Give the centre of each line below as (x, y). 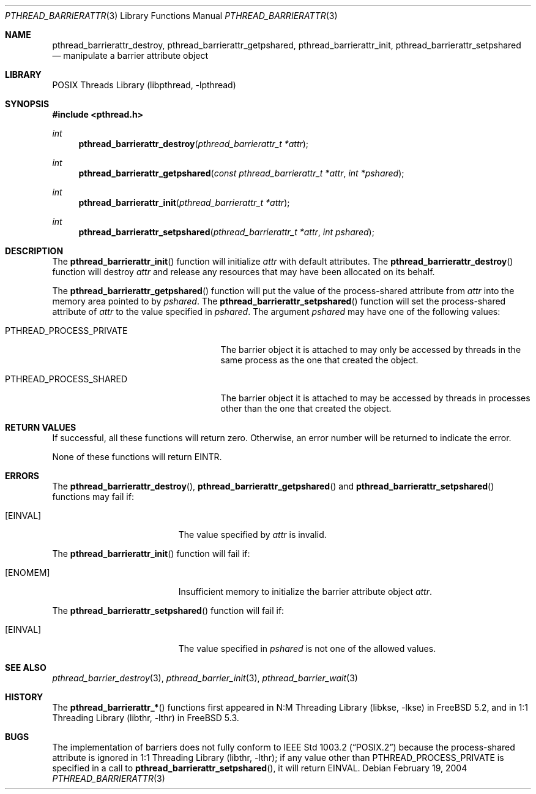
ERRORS (22, 476)
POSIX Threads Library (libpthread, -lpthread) (144, 85)
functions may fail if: (93, 497)
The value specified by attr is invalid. (252, 535)
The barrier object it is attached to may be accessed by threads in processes (375, 398)
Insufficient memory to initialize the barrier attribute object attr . (305, 592)
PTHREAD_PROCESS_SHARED (66, 379)
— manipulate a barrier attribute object (130, 55)
